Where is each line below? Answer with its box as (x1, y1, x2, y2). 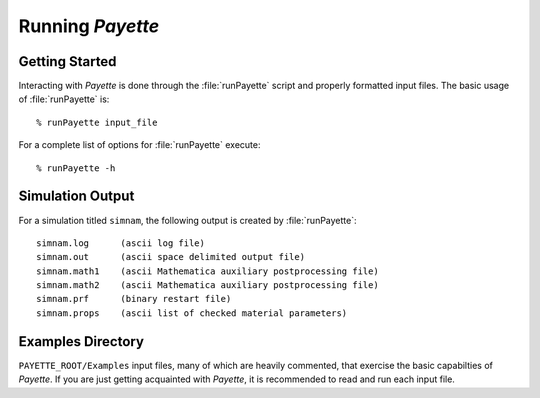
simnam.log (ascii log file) (36, 237, 205, 249)
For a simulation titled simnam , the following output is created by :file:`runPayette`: (18, 214, 357, 226)
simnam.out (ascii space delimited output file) (36, 251, 305, 263)
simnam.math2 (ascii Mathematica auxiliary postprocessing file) (36, 280, 379, 291)
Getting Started (18, 53, 117, 70)
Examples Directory (18, 333, 145, 350)
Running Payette (18, 15, 160, 37)
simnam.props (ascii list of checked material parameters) (36, 307, 348, 319)
